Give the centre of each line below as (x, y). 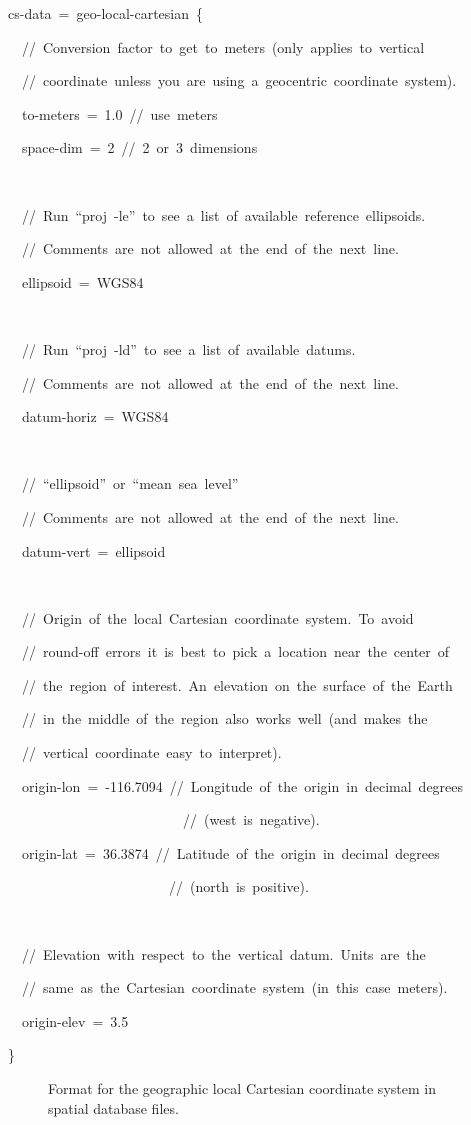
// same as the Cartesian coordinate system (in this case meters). (234, 987)
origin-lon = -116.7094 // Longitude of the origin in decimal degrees (242, 785)
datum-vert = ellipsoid (93, 550)
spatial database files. (113, 1107)
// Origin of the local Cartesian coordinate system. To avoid (217, 617)
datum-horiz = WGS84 (95, 416)
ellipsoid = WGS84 (82, 281)
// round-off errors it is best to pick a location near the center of (235, 651)
